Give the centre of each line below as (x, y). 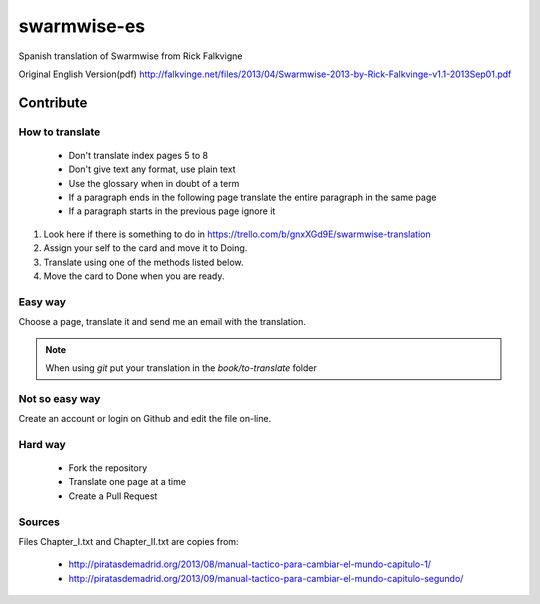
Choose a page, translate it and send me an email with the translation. (162, 322)
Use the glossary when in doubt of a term (154, 183)
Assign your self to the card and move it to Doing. (145, 248)
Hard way (42, 444)
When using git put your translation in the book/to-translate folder (181, 367)
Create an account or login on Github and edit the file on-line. (145, 419)
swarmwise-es (82, 26)
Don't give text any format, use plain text (152, 169)
